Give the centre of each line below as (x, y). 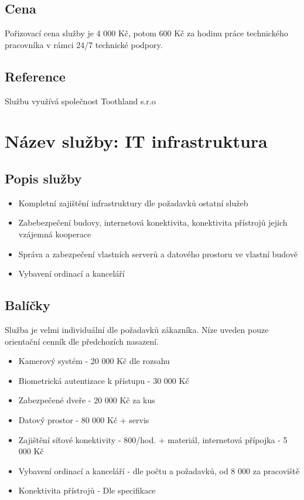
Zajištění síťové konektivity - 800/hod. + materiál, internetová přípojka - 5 (153, 439)
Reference (35, 76)
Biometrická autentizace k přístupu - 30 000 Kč (104, 380)
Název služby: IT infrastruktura (136, 141)
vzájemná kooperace (55, 234)
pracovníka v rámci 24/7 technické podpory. (84, 44)
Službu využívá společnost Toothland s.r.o (80, 101)
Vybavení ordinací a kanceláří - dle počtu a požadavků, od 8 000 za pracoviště (159, 470)
